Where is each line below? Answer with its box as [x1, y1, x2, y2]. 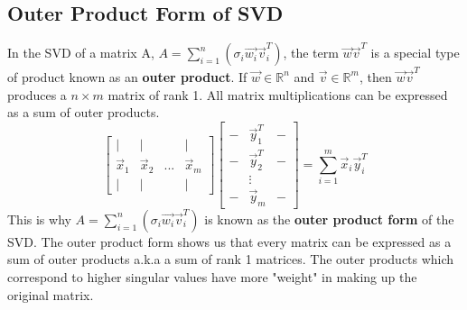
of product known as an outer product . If [7, 67, 248, 86]
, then [359, 67, 392, 86]
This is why [7, 209, 71, 228]
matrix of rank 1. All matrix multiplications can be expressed [107, 85, 448, 104]
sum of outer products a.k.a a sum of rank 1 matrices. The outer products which [7, 250, 454, 269]
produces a [7, 85, 67, 104]
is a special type [370, 43, 460, 62]
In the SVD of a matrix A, [7, 43, 154, 62]
